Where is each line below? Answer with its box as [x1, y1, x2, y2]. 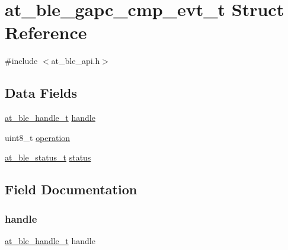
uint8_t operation [5, 131, 71, 143]
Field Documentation [5, 180, 137, 198]
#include [5, 55, 38, 67]
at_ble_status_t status [5, 151, 91, 164]
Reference [5, 20, 87, 44]
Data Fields [5, 84, 78, 102]
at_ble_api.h [51, 55, 100, 67]
